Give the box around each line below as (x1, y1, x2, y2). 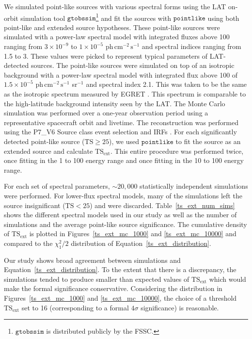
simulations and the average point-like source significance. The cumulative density (4, 219, 247, 229)
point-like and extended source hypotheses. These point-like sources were (4, 22, 220, 32)
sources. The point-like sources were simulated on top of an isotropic (31, 60, 235, 70)
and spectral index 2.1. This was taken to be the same (86, 79, 247, 89)
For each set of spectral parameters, (4, 181, 110, 191)
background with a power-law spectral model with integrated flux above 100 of (4, 69, 238, 80)
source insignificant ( (4, 200, 65, 210)
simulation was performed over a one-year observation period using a (4, 108, 208, 118)
